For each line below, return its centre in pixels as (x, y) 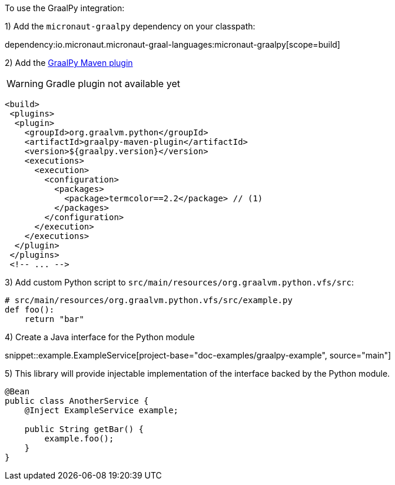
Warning (25, 84)
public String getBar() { (84, 429)
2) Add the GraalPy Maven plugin (69, 63)
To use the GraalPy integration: (65, 8)
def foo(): (30, 310)
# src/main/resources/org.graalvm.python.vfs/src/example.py (149, 300)
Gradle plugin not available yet (113, 84)
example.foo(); (79, 439)
